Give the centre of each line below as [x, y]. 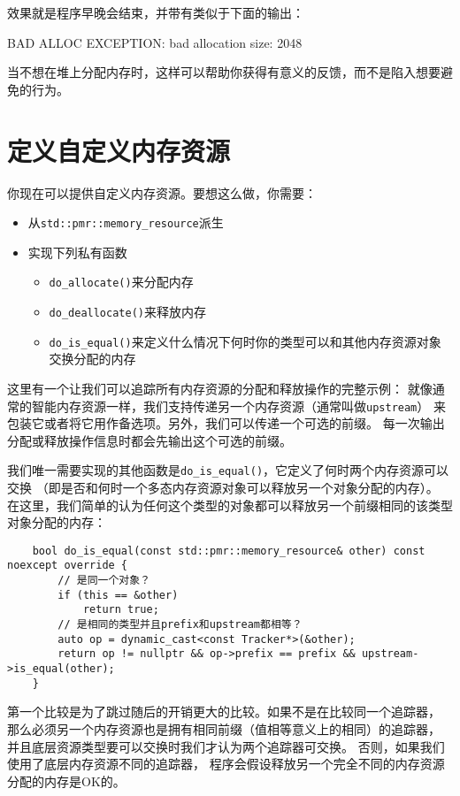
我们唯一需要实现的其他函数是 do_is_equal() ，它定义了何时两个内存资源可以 [228, 470]
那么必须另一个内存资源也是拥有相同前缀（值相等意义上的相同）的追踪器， [224, 728]
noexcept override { [68, 566]
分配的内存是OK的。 [66, 781]
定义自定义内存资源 [119, 150]
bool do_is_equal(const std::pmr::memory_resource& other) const [229, 551]
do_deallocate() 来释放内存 [127, 311]
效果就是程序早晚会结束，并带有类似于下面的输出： [156, 12]
